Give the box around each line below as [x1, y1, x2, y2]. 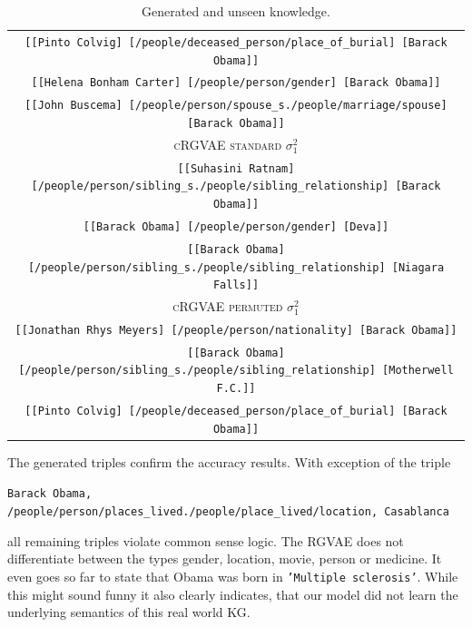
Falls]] [212, 279, 260, 292]
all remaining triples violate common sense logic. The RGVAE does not [7, 531, 404, 550]
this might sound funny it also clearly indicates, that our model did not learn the [7, 584, 458, 603]
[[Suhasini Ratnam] [177, 162, 295, 175]
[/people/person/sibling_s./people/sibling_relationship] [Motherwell [18, 364, 454, 377]
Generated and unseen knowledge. [142, 2, 330, 20]
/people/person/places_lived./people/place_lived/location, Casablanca [7, 505, 449, 519]
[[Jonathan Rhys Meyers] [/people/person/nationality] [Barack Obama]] [15, 323, 457, 337]
